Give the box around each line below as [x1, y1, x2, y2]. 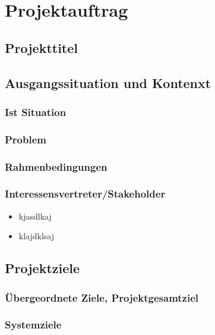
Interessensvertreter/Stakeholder [5, 186, 166, 201]
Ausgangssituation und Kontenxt [5, 73, 211, 92]
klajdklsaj [18, 230, 55, 242]
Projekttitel [5, 38, 78, 57]
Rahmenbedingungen [5, 159, 107, 174]
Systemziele [5, 317, 62, 332]
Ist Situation [5, 104, 67, 119]
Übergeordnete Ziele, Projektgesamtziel [5, 290, 199, 305]
